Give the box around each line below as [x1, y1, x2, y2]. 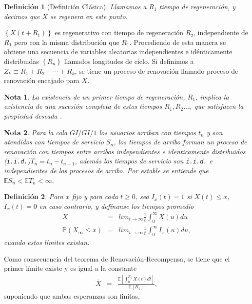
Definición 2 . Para [4, 191, 63, 202]
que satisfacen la [194, 101, 244, 111]
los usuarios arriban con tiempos [99, 127, 196, 137]
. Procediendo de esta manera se [129, 37, 226, 47]
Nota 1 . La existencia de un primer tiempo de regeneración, [4, 91, 185, 101]
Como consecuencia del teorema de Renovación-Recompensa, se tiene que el [4, 253, 230, 263]
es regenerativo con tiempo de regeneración [55, 27, 183, 38]
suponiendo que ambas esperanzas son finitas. [4, 291, 140, 301]
